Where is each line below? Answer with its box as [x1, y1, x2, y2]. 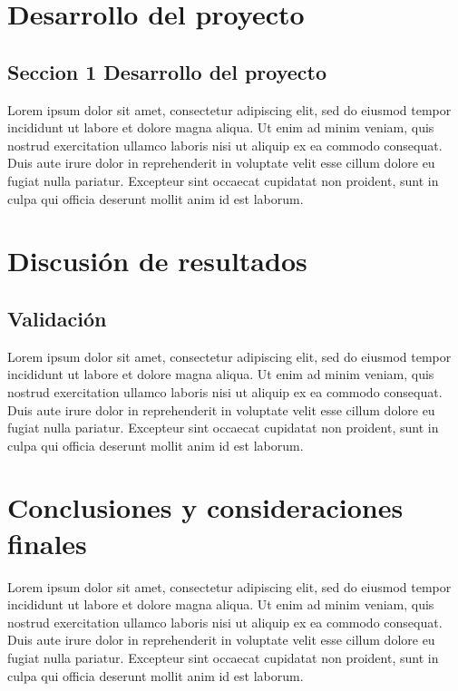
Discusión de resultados [7, 242, 307, 279]
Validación [7, 304, 107, 332]
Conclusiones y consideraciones [7, 489, 404, 526]
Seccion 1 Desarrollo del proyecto [7, 57, 327, 85]
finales [7, 524, 87, 561]
